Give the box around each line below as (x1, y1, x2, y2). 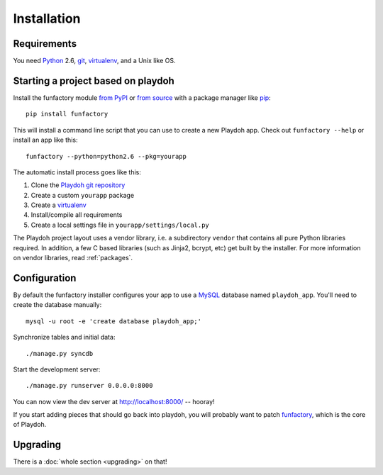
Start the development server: (13, 365, 101, 374)
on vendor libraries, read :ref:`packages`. (13, 254, 133, 262)
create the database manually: (13, 301, 102, 309)
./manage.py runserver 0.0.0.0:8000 (26, 381, 153, 390)
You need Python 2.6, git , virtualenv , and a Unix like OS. (13, 57, 176, 65)
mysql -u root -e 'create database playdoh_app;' (26, 317, 202, 325)
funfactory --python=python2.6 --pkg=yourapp (26, 152, 187, 160)
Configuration (13, 272, 77, 284)
